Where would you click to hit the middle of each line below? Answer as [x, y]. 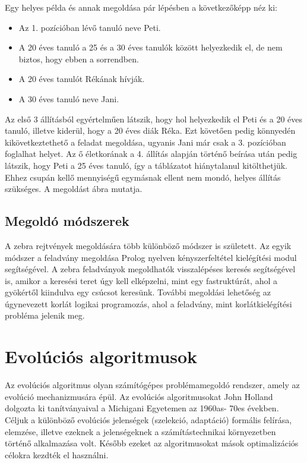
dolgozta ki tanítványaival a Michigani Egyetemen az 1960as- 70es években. [142, 408]
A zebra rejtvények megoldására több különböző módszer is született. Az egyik [148, 245]
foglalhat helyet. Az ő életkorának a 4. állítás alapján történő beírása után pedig [151, 154]
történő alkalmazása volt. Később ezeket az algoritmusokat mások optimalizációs [152, 443]
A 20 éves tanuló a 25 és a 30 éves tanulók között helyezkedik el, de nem [151, 47]
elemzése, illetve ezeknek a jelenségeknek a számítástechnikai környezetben [140, 431]
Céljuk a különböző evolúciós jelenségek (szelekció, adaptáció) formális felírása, [148, 419]
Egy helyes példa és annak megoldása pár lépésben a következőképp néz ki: [141, 7]
